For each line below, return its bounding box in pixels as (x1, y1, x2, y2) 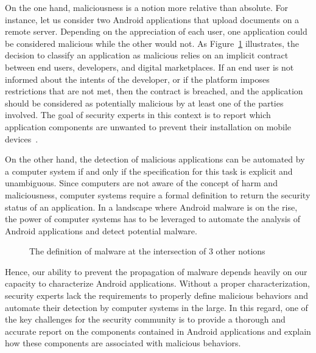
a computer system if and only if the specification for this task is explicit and (5, 164, 293, 177)
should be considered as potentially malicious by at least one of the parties (5, 96, 284, 109)
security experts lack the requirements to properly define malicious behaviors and (5, 289, 309, 302)
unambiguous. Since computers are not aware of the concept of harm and (5, 177, 278, 189)
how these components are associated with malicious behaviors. (5, 337, 241, 349)
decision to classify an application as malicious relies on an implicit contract (5, 49, 289, 61)
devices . (5, 132, 38, 145)
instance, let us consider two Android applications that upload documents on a (5, 13, 300, 26)
